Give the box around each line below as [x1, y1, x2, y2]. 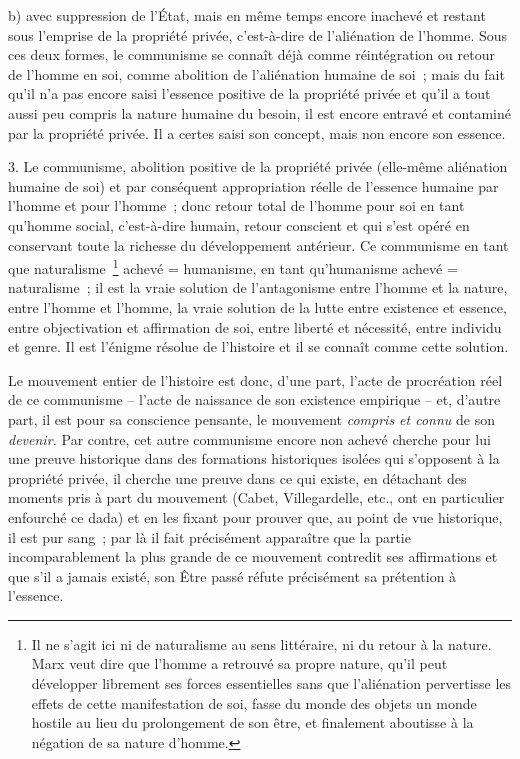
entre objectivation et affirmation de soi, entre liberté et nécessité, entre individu [8, 316, 502, 337]
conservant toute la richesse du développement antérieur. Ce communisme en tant [8, 234, 509, 255]
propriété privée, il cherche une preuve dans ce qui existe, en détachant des [8, 467, 467, 488]
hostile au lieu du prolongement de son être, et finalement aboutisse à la [31, 712, 474, 733]
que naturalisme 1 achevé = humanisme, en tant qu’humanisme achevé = [8, 255, 458, 278]
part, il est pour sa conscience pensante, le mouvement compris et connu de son [8, 408, 495, 429]
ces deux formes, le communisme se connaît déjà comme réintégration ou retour [8, 44, 495, 65]
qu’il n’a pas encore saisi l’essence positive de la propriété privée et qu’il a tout [8, 83, 491, 104]
